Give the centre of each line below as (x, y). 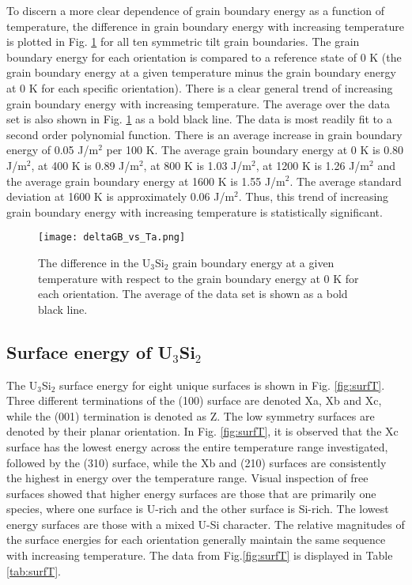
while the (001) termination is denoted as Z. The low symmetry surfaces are (191, 415)
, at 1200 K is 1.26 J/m (313, 165)
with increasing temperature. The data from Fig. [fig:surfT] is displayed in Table (200, 555)
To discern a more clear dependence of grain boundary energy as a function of (195, 10)
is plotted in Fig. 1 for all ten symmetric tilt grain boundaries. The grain (183, 42)
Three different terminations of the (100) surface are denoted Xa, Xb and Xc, (194, 400)
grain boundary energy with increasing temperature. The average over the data (198, 103)
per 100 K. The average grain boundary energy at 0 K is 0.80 (255, 150)
